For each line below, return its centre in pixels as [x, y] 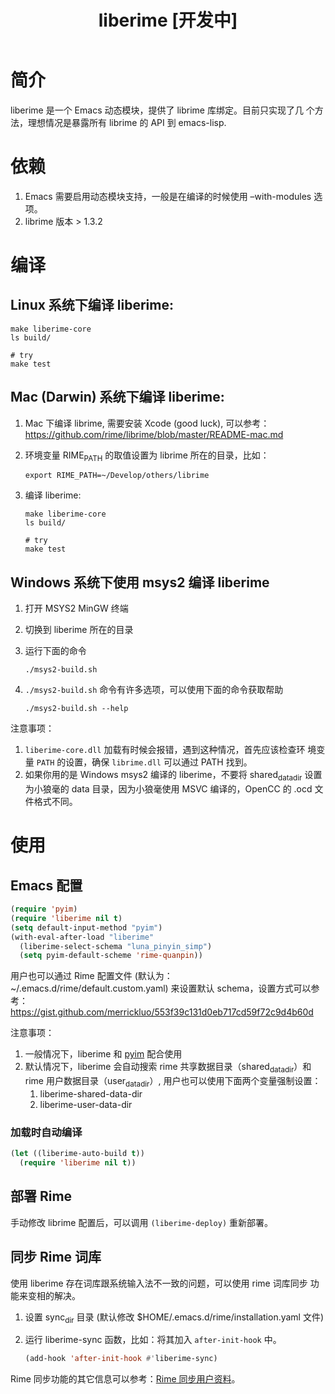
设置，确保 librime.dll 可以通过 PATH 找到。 [159, 762]
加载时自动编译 [46, 1132]
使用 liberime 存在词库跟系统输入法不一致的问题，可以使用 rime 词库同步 [159, 1283]
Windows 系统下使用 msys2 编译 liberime [140, 582]
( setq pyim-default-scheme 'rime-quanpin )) [111, 956]
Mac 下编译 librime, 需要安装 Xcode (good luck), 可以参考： [147, 423]
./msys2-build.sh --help [76, 709]
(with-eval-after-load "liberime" [82, 937]
